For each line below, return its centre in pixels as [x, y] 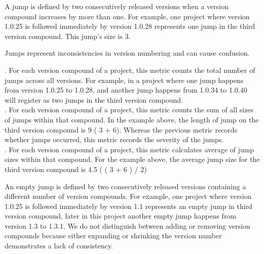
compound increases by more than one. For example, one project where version [127, 16]
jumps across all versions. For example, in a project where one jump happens [124, 80]
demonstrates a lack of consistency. [59, 246]
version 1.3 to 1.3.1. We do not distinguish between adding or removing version [127, 225]
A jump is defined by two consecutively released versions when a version [117, 6]
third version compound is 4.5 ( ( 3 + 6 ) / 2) [76, 169]
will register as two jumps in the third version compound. [94, 99]
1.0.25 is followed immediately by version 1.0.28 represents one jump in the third [130, 26]
